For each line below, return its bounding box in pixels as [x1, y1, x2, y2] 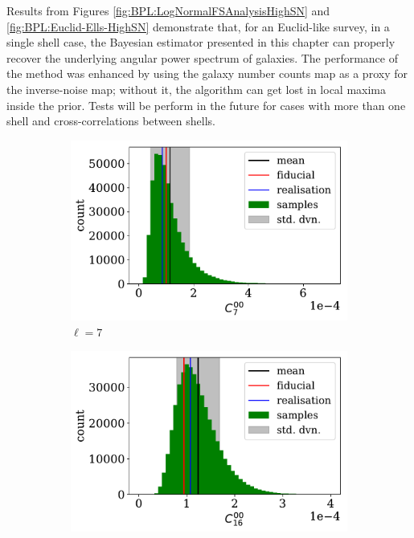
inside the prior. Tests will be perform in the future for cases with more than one [6, 96, 406, 113]
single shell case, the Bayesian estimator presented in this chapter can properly [6, 34, 396, 51]
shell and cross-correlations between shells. [6, 112, 215, 129]
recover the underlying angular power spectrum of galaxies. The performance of [6, 49, 398, 66]
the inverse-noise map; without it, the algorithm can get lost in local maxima [6, 80, 387, 97]
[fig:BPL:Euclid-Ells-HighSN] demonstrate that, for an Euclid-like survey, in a [6, 18, 390, 35]
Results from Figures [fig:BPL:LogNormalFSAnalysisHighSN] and [6, 2, 330, 18]
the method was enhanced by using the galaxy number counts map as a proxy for [6, 65, 408, 82]
